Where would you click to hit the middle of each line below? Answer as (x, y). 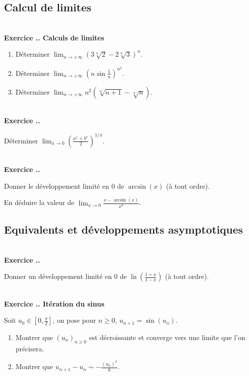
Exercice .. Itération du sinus (54, 303)
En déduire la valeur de (39, 202)
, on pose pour (75, 320)
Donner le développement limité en (57, 186)
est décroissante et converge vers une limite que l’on (167, 337)
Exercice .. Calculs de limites (54, 37)
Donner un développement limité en (58, 276)
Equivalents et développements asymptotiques (124, 229)
